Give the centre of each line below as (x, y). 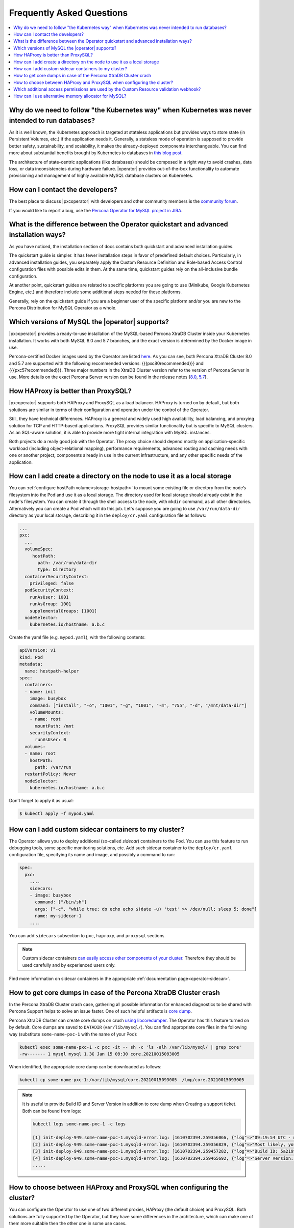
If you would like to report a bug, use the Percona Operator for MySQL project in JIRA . (96, 210)
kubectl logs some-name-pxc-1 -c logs (79, 1124)
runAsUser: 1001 (49, 597)
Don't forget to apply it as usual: (41, 801)
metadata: (31, 664)
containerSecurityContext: (57, 576)
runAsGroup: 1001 (50, 604)
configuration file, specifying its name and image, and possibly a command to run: (92, 855)
